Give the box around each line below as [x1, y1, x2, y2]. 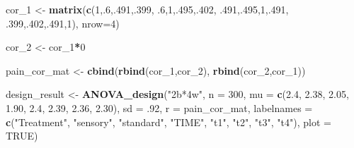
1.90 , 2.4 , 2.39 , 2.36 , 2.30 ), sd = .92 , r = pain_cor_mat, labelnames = [6, 100, 313, 115]
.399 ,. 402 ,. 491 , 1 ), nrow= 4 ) [6, 16, 120, 30]
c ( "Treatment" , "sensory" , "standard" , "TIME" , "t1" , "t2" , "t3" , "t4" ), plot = [6, 114, 331, 129]
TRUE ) [6, 128, 38, 143]
